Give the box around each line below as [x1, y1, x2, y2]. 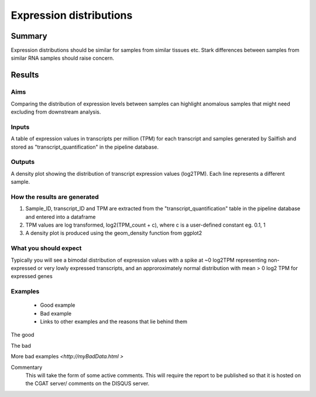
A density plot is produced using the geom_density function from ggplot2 [25, 230, 202, 237]
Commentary [11, 364, 43, 371]
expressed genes [11, 273, 53, 280]
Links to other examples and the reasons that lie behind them [40, 318, 187, 325]
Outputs [11, 158, 35, 166]
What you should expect [11, 244, 82, 252]
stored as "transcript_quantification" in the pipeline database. [11, 143, 159, 150]
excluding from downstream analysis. [11, 108, 101, 115]
